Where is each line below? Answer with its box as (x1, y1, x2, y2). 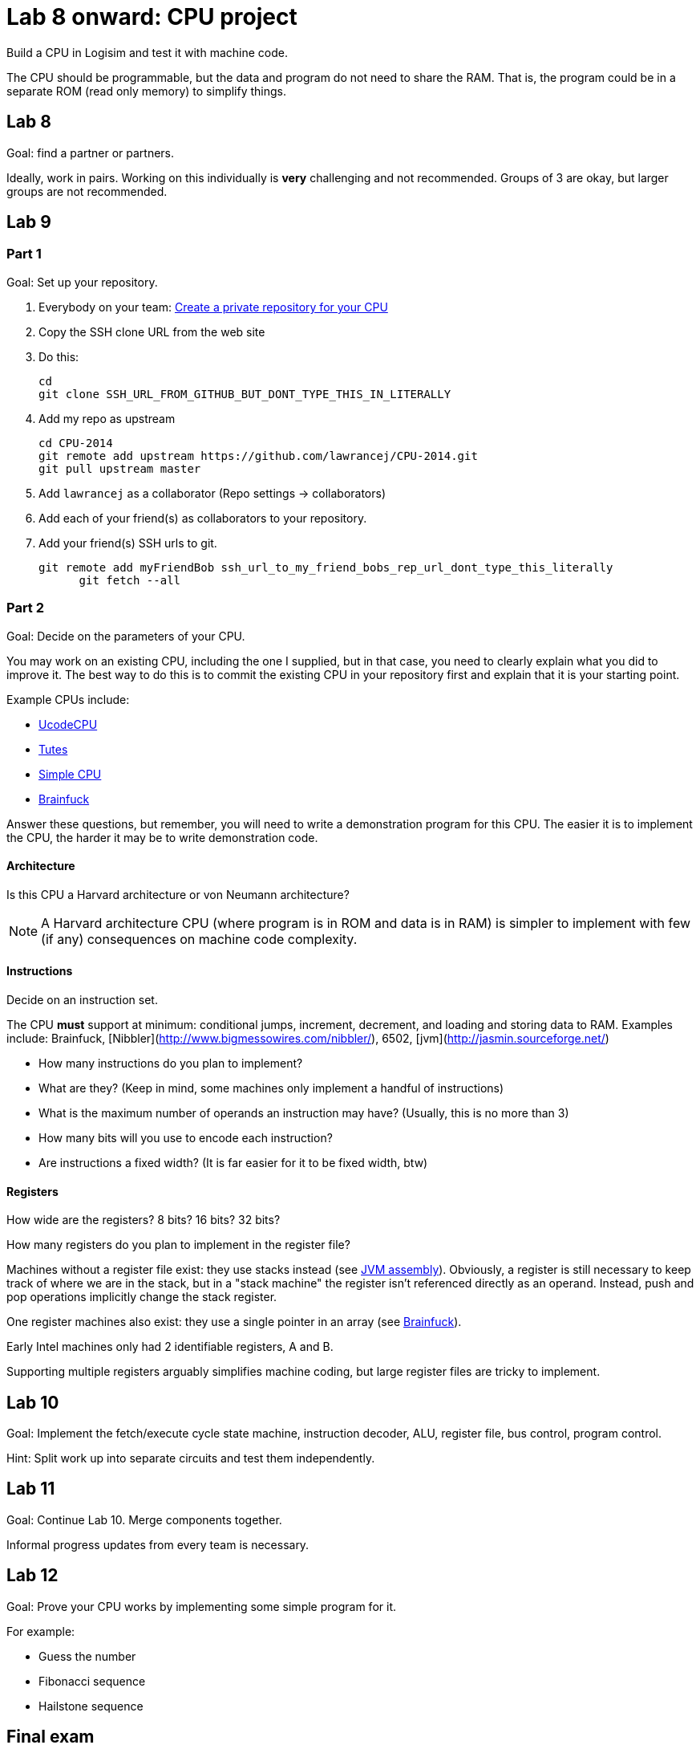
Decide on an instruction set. (6, 993, 158, 1007)
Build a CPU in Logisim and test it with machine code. (6, 45, 288, 59)
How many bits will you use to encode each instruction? (38, 1131, 333, 1145)
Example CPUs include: (6, 692, 130, 706)
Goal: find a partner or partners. (6, 145, 175, 160)
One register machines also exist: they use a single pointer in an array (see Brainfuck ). (6, 1315, 462, 1329)
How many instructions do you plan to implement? (38, 1056, 303, 1070)
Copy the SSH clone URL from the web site (38, 324, 265, 339)
